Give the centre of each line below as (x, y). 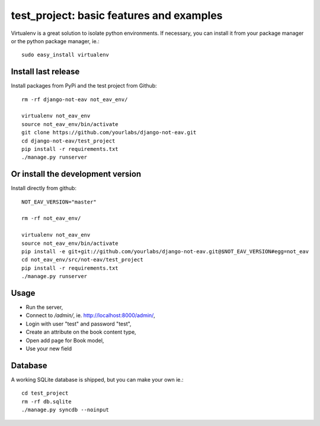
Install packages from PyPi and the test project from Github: (84, 86)
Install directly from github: (44, 188)
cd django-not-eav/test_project (68, 141)
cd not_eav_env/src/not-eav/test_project (82, 260)
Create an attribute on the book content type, (81, 332)
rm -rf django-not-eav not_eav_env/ (75, 99)
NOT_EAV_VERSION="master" (59, 202)
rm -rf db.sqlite (47, 401)
